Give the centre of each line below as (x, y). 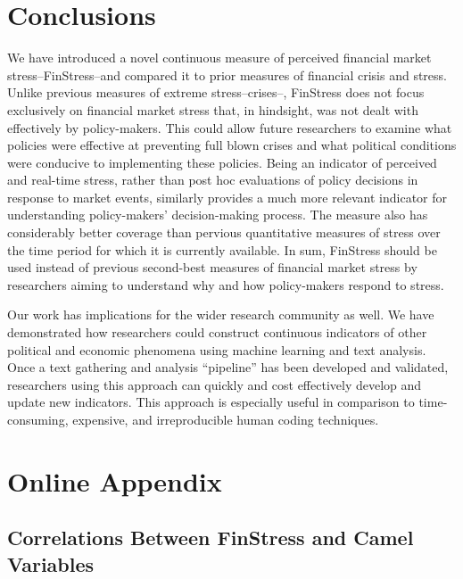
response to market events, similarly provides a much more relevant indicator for (227, 197)
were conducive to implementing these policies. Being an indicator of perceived (222, 162)
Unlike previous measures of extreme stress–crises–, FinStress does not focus (216, 92)
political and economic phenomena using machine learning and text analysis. (217, 349)
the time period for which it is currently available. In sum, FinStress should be (222, 249)
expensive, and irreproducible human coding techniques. (226, 419)
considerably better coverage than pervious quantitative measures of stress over (224, 232)
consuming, (38, 419)
